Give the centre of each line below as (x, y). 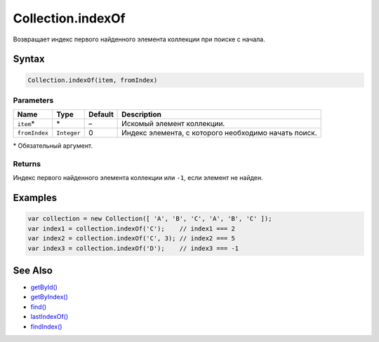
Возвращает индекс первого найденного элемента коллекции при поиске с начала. (139, 39)
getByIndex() (49, 297)
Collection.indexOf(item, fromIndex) (93, 80)
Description (141, 114)
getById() (44, 287)
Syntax (29, 59)
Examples (35, 198)
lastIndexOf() (49, 317)
